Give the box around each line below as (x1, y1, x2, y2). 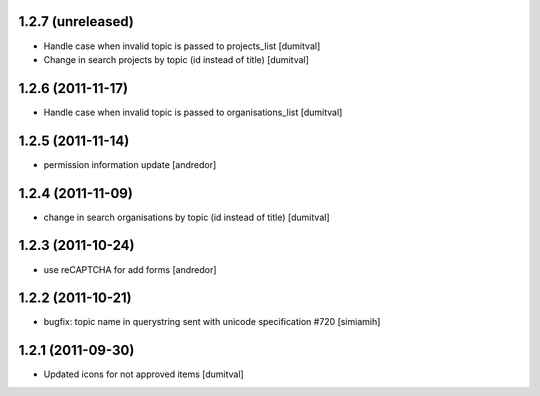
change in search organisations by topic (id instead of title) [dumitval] (43, 211, 330, 223)
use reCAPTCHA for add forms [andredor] (43, 263, 217, 275)
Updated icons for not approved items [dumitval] (43, 368, 244, 380)
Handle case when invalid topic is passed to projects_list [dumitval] (43, 40, 321, 52)
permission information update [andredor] (43, 158, 217, 170)
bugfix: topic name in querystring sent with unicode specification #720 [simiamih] (43, 316, 381, 328)
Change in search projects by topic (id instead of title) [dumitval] (43, 53, 310, 65)
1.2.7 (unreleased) (18, 13, 134, 30)
